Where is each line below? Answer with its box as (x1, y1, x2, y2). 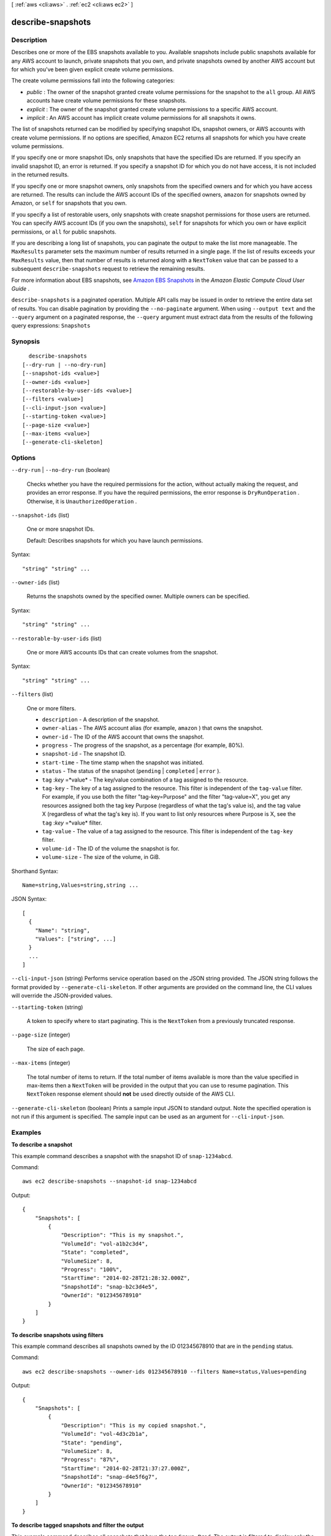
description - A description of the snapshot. (42, 716, 159, 723)
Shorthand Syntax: (11, 867, 58, 875)
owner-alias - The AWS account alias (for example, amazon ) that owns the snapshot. (42, 724, 264, 732)
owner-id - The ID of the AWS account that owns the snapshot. (42, 733, 205, 740)
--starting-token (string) (11, 1003, 83, 1011)
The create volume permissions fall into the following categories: (11, 77, 175, 84)
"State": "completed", (61, 1249, 129, 1256)
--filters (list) (11, 691, 53, 698)
